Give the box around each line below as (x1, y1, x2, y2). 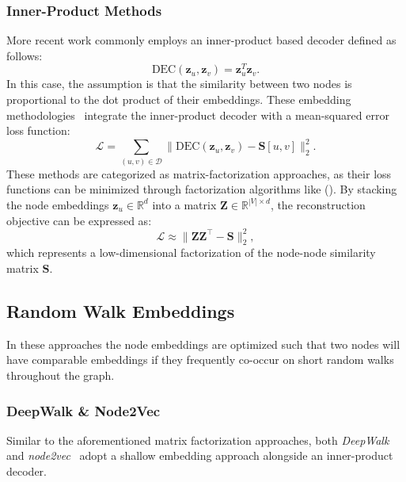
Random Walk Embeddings (6, 299, 235, 323)
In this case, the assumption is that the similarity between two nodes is (6, 75, 352, 92)
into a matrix (152, 196, 217, 212)
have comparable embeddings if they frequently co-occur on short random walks (6, 351, 394, 368)
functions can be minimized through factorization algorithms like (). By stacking (6, 181, 397, 197)
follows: (6, 47, 43, 63)
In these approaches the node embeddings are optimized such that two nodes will (6, 335, 400, 352)
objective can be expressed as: (6, 212, 152, 228)
